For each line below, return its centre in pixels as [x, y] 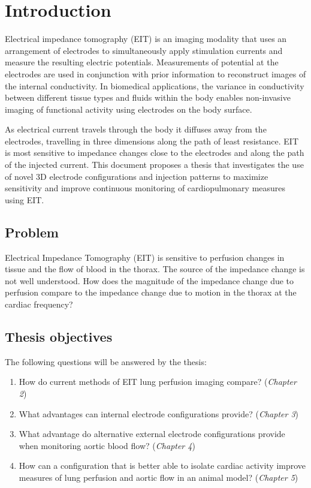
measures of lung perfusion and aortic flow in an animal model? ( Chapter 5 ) [158, 477]
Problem [32, 232]
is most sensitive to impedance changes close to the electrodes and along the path [155, 153]
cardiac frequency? [39, 304]
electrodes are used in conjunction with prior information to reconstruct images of [155, 73]
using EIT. [25, 199]
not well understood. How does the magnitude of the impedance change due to [150, 280]
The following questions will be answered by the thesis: [106, 361]
